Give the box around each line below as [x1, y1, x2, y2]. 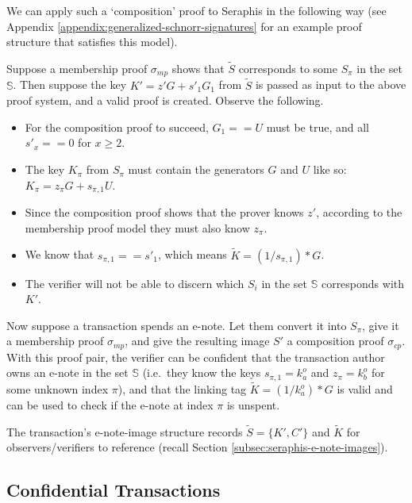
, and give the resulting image [125, 332, 270, 349]
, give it [362, 317, 399, 333]
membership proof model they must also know [25, 219, 250, 236]
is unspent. [226, 397, 280, 413]
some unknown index [6, 381, 109, 397]
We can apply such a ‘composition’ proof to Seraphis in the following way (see [6, 2, 387, 18]
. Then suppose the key [13, 76, 127, 93]
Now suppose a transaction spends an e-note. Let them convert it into [6, 317, 347, 333]
